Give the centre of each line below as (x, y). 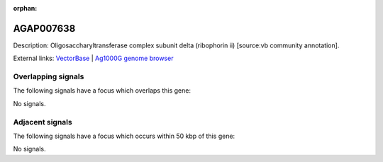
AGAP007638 (44, 28)
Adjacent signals (43, 122)
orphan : (25, 8)
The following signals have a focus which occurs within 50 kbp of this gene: (124, 136)
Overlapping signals (49, 76)
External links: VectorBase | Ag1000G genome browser (93, 58)
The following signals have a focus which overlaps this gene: (102, 91)
